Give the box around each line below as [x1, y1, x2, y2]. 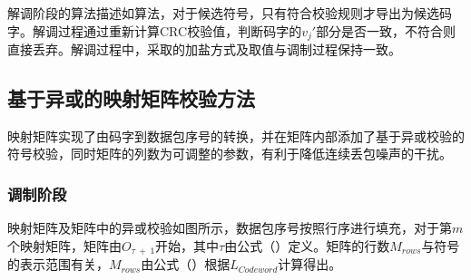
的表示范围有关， [7, 255, 109, 274]
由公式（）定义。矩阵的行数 [224, 236, 390, 255]
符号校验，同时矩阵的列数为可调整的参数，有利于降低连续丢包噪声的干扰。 [7, 144, 452, 163]
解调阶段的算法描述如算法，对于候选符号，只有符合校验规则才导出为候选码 [7, 4, 452, 22]
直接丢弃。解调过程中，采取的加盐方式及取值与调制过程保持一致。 [7, 40, 401, 59]
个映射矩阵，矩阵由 [7, 236, 122, 255]
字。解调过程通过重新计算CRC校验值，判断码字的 [7, 21, 302, 40]
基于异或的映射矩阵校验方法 [7, 84, 255, 112]
